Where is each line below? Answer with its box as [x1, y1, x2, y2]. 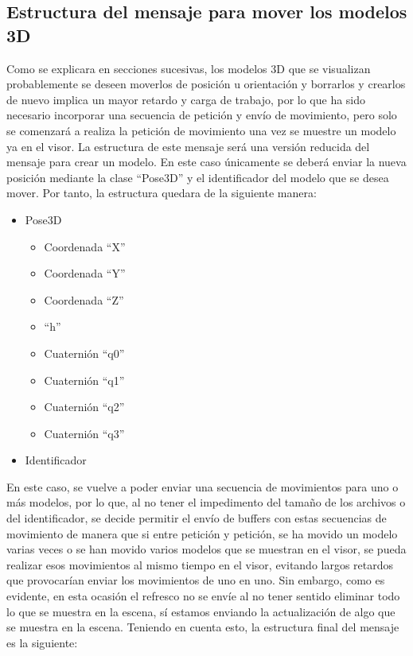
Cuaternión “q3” [44, 425, 125, 441]
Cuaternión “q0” [44, 344, 125, 361]
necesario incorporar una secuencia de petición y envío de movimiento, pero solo [6, 107, 397, 123]
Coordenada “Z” [44, 291, 124, 308]
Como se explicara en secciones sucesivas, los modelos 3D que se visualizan [6, 60, 371, 76]
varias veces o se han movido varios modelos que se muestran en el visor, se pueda [6, 541, 407, 557]
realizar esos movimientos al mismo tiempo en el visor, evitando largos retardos [6, 556, 394, 573]
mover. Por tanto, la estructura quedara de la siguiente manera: [6, 184, 317, 201]
